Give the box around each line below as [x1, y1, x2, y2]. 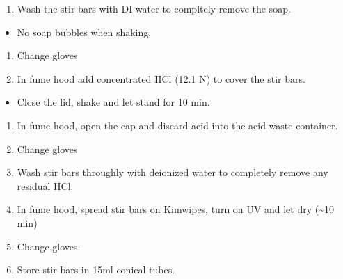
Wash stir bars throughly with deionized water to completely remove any [17, 165, 328, 180]
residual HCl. [17, 178, 74, 193]
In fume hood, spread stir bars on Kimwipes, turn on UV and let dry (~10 [17, 202, 334, 216]
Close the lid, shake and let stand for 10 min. [17, 95, 210, 109]
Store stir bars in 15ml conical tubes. [17, 262, 175, 277]
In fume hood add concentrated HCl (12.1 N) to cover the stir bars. [17, 71, 305, 86]
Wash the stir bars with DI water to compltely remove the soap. [17, 1, 291, 15]
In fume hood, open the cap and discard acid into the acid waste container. [17, 118, 338, 132]
